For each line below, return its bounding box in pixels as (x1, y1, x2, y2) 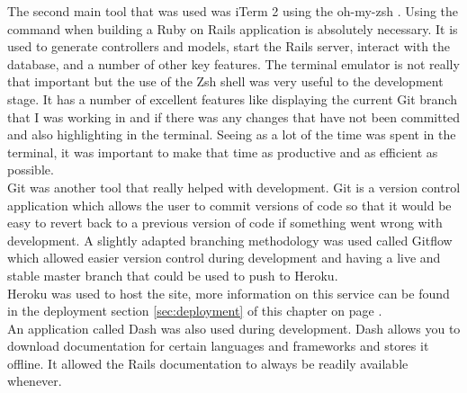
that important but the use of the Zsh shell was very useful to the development (7, 72, 444, 91)
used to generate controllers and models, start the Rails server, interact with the (7, 37, 451, 56)
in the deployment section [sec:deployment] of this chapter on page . (7, 301, 382, 320)
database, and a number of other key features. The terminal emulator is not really (7, 54, 460, 73)
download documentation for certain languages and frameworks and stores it (7, 336, 429, 355)
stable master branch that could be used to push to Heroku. (7, 265, 338, 284)
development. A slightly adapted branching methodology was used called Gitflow (7, 230, 453, 249)
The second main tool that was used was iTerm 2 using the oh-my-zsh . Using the (7, 2, 459, 20)
